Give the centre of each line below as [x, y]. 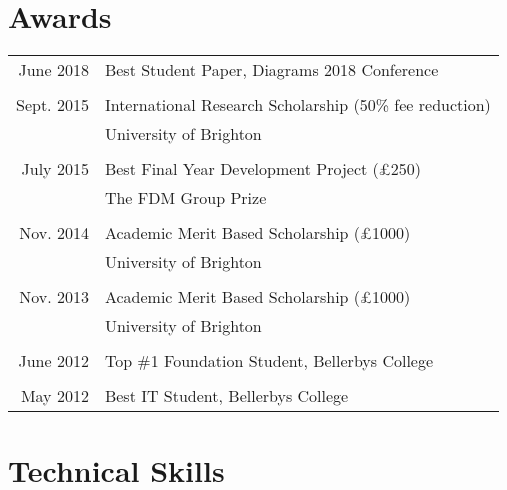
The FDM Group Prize [185, 198]
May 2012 [54, 396]
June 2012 [53, 361]
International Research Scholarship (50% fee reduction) [297, 105]
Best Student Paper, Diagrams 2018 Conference [271, 70]
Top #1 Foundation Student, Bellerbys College [269, 361]
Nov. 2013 [54, 297]
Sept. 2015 [52, 105]
